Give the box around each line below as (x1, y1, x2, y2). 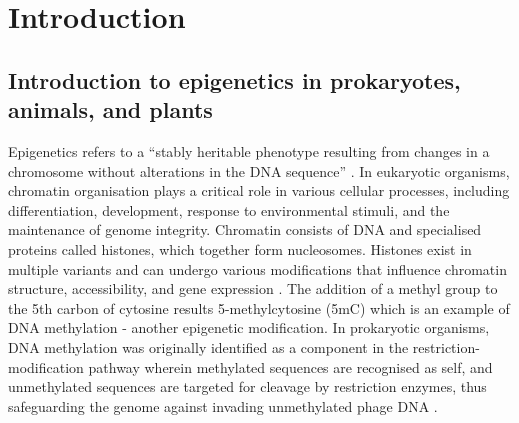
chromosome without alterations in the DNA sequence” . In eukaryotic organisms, (8, 160, 510, 181)
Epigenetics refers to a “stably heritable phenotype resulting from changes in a (8, 140, 490, 161)
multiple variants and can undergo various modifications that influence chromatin (8, 258, 507, 279)
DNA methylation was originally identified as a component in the (8, 336, 409, 357)
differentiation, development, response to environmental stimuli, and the (8, 199, 450, 220)
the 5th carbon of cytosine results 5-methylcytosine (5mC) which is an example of (8, 297, 510, 318)
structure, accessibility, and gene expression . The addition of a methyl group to (8, 278, 498, 299)
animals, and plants (8, 94, 213, 125)
